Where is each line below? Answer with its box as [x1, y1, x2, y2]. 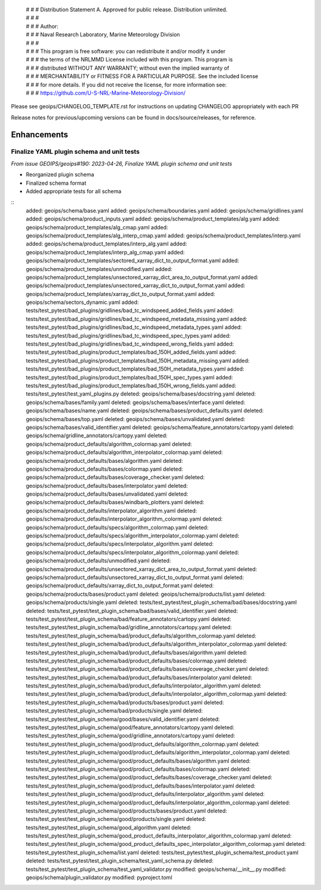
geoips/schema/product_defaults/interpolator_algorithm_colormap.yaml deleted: [26, 515, 223, 522]
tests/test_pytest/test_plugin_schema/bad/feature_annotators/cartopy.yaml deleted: [26, 615, 231, 623]
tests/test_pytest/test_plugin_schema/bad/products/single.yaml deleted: [26, 707, 203, 714]
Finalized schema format [26, 179, 87, 186]
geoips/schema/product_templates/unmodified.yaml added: [26, 265, 172, 272]
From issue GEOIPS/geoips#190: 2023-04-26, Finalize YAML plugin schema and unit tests [11, 160, 232, 167]
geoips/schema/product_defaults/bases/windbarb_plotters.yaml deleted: [26, 499, 204, 506]
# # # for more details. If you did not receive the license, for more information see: [26, 81, 227, 88]
